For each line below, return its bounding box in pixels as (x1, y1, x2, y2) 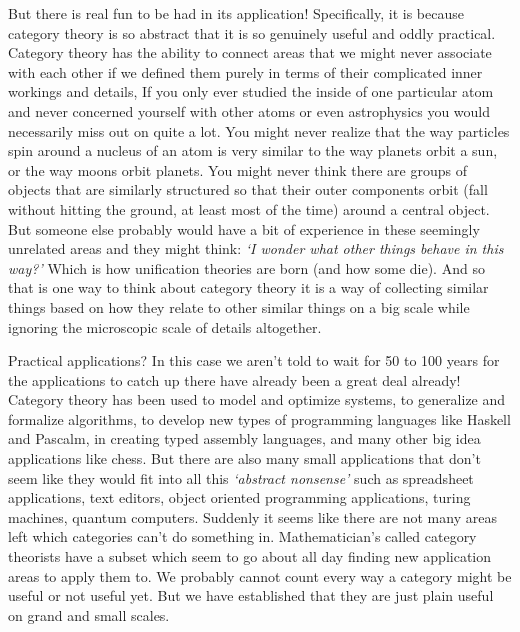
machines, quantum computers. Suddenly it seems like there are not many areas (8, 506, 497, 527)
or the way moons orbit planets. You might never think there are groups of (8, 159, 467, 180)
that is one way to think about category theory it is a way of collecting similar (8, 277, 489, 298)
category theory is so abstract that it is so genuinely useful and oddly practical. (8, 22, 496, 43)
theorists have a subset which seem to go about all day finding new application (8, 546, 492, 567)
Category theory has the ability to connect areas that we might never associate (8, 42, 492, 63)
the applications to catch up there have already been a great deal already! (8, 369, 461, 390)
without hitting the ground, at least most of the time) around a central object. (8, 198, 490, 219)
